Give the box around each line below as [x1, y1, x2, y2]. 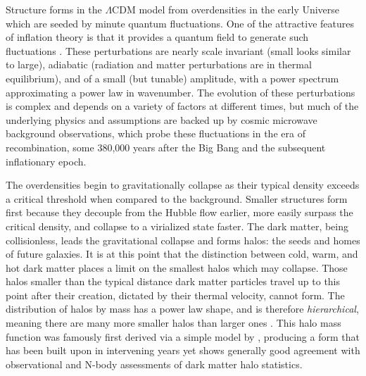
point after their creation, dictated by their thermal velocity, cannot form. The [6, 287, 345, 302]
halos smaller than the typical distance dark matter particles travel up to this [6, 274, 341, 289]
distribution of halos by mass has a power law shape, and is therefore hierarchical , [6, 301, 359, 316]
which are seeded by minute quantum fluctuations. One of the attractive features [6, 15, 355, 30]
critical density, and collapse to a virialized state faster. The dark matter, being [6, 218, 349, 233]
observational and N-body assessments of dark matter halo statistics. [6, 356, 303, 371]
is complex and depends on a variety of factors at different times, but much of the [6, 99, 359, 113]
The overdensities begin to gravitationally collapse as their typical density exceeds [6, 177, 360, 192]
